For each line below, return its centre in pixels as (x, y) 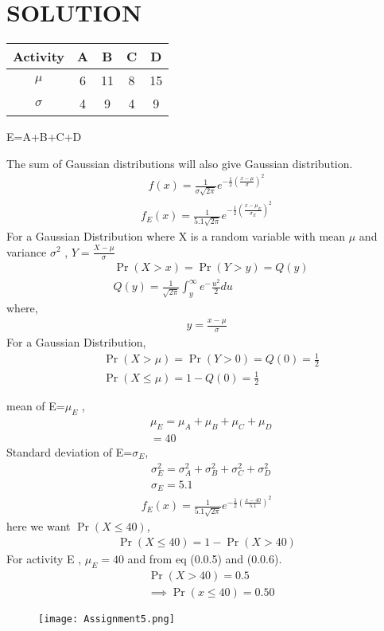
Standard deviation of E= (70, 452)
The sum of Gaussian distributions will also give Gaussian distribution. (180, 163)
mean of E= (36, 406)
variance (27, 251)
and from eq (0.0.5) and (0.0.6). (205, 558)
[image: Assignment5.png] (107, 619)
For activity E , (44, 558)
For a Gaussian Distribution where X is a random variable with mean (176, 235)
